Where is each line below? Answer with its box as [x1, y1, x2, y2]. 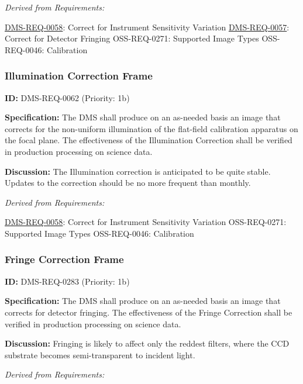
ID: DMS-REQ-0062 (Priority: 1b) [5, 91, 130, 103]
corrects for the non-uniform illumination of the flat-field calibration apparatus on [5, 122, 298, 134]
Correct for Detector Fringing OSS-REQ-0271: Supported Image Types [5, 32, 259, 44]
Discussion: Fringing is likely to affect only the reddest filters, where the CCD [5, 337, 290, 350]
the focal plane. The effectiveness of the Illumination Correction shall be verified [5, 134, 292, 146]
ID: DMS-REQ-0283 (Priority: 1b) [5, 275, 130, 287]
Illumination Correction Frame [5, 68, 153, 83]
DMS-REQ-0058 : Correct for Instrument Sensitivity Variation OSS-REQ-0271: [5, 216, 287, 228]
